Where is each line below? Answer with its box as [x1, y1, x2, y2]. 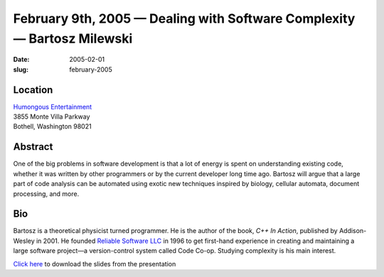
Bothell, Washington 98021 [13, 122, 92, 131]
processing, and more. [13, 189, 80, 198]
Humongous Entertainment [13, 102, 92, 111]
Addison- [338, 227, 367, 235]
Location [13, 84, 53, 96]
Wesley [13, 237, 35, 245]
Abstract [13, 141, 53, 153]
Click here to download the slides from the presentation [13, 259, 176, 268]
